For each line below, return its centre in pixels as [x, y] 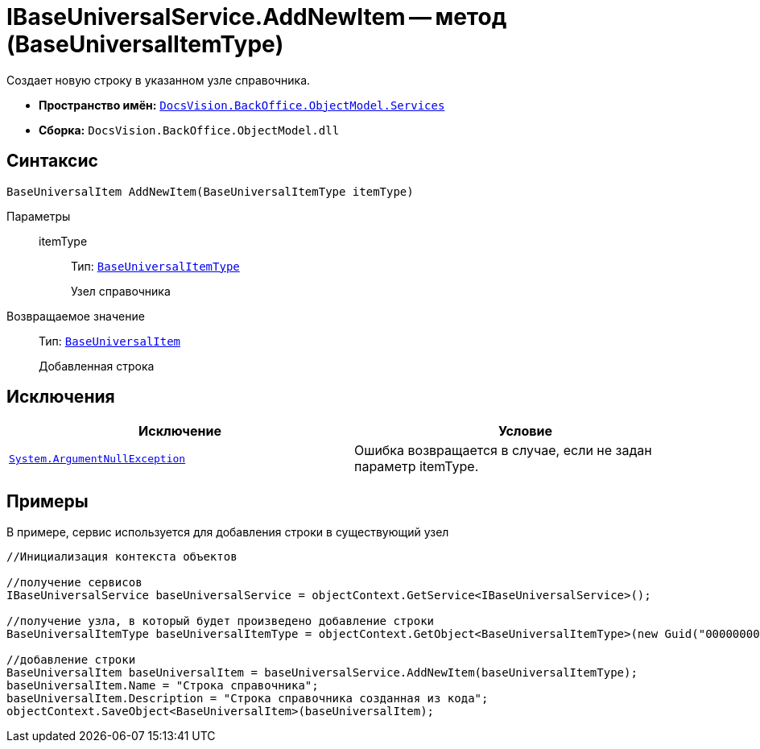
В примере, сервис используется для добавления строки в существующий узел [228, 532]
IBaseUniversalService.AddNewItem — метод [257, 17]
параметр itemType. [417, 467]
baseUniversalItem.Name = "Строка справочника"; [163, 686]
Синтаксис [52, 161]
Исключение [180, 431]
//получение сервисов [74, 583]
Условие [525, 431]
